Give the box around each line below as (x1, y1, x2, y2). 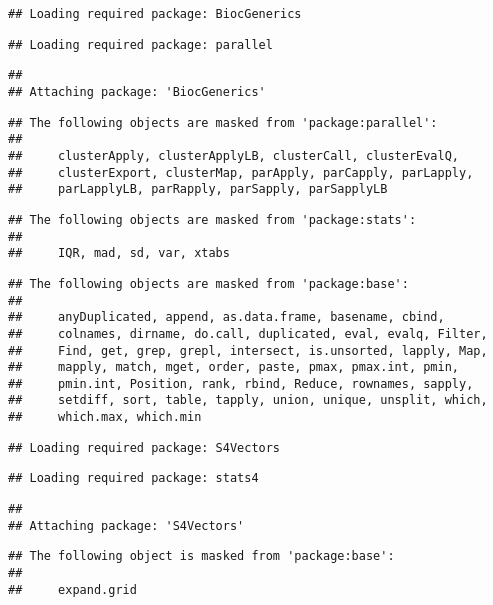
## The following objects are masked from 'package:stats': (8, 212, 417, 227)
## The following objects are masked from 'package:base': (8, 276, 409, 291)
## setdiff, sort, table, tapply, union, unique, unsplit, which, (8, 393, 488, 408)
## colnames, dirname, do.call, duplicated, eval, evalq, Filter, (8, 326, 488, 341)
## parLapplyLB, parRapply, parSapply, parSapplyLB (8, 182, 388, 197)
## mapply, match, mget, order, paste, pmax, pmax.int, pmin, (8, 360, 460, 375)
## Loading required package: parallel (8, 37, 273, 52)
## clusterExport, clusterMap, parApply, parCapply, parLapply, (8, 165, 474, 180)
